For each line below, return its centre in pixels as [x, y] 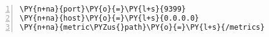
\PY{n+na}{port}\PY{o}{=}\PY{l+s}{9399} [103, 9]
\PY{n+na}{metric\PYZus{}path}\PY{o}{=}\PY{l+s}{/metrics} [142, 27]
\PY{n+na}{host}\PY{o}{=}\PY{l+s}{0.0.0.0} [109, 18]
